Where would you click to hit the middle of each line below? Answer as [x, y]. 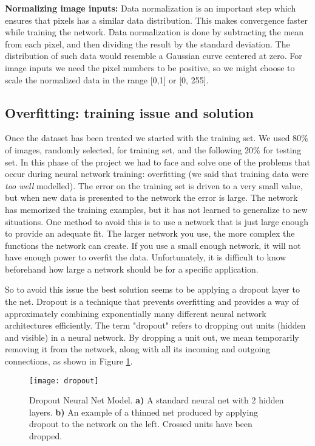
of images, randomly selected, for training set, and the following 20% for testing [153, 149]
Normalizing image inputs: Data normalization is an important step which [151, 8]
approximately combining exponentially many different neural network [136, 313]
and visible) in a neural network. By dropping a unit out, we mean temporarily [152, 337]
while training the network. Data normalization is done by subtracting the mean [154, 32]
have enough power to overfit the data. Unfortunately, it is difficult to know [146, 257]
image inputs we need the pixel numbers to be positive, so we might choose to [150, 67]
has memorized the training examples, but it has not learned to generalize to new [156, 209]
